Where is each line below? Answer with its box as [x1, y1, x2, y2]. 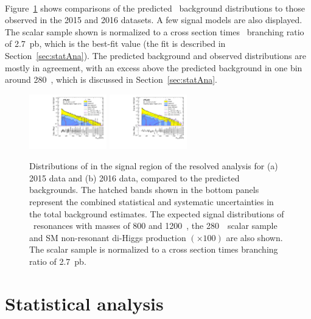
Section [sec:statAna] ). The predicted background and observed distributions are [5, 49, 306, 61]
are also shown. [226, 231, 283, 244]
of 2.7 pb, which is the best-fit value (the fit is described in [5, 37, 226, 50]
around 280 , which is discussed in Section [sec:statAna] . [5, 73, 217, 86]
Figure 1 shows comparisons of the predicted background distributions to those [5, 1, 305, 14]
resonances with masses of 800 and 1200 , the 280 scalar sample [33, 219, 278, 232]
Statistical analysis [5, 290, 164, 315]
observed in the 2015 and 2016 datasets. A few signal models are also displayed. [5, 13, 302, 26]
